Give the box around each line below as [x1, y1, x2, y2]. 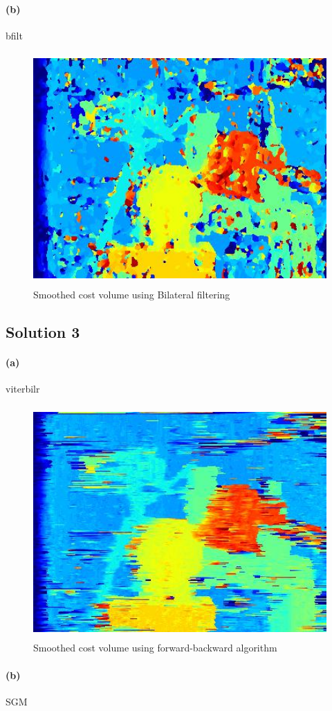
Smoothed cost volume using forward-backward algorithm [33, 640, 277, 655]
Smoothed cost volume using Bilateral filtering [33, 287, 230, 301]
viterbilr [6, 381, 40, 396]
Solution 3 [6, 321, 80, 342]
